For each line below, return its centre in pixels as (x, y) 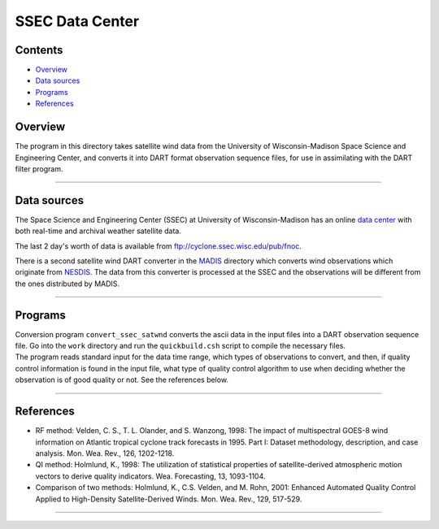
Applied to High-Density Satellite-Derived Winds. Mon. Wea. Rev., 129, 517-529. (169, 499)
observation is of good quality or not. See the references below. (122, 380)
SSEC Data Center (77, 21)
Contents (39, 50)
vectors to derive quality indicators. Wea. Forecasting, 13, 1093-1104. (150, 476)
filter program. (39, 169)
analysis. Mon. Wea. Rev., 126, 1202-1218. (105, 453)
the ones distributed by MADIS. (67, 284)
